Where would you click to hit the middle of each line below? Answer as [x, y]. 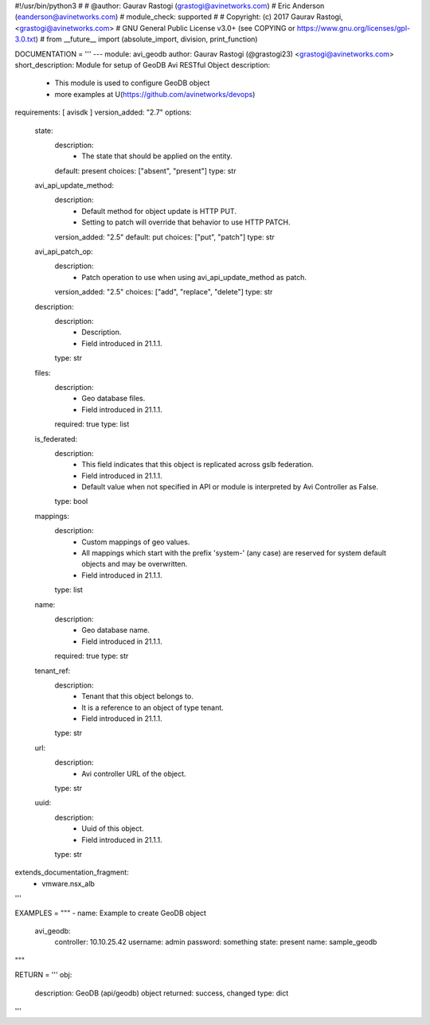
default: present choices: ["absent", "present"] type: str [145, 170]
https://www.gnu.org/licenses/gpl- [353, 28]
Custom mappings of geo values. [136, 542]
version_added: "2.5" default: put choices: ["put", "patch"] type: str [164, 237]
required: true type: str [92, 656]
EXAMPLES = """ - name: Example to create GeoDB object [111, 913]
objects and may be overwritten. [135, 564]
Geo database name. [116, 630]
